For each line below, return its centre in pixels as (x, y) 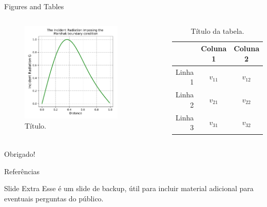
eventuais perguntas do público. (54, 198)
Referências (22, 171)
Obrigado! (20, 154)
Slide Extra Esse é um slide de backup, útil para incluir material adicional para (129, 188)
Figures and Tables (34, 6)
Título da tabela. (217, 30)
